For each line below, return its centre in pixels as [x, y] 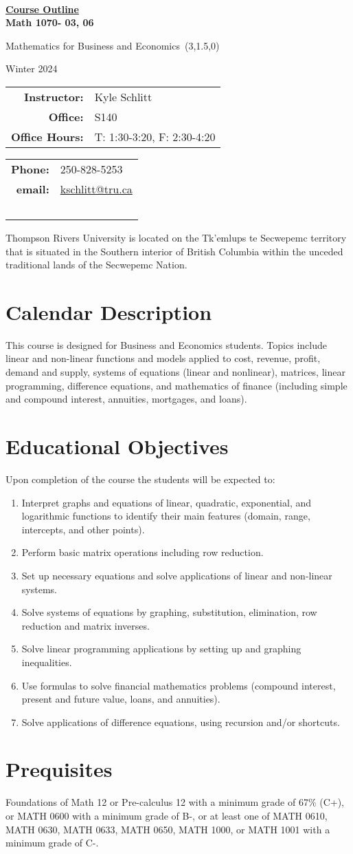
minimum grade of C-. [52, 843]
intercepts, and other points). [83, 529]
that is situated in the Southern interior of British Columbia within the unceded [174, 251]
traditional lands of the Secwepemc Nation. [96, 265]
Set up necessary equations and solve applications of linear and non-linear [177, 575]
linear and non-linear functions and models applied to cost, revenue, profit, [163, 358]
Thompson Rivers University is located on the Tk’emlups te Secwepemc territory [176, 237]
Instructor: [54, 96]
